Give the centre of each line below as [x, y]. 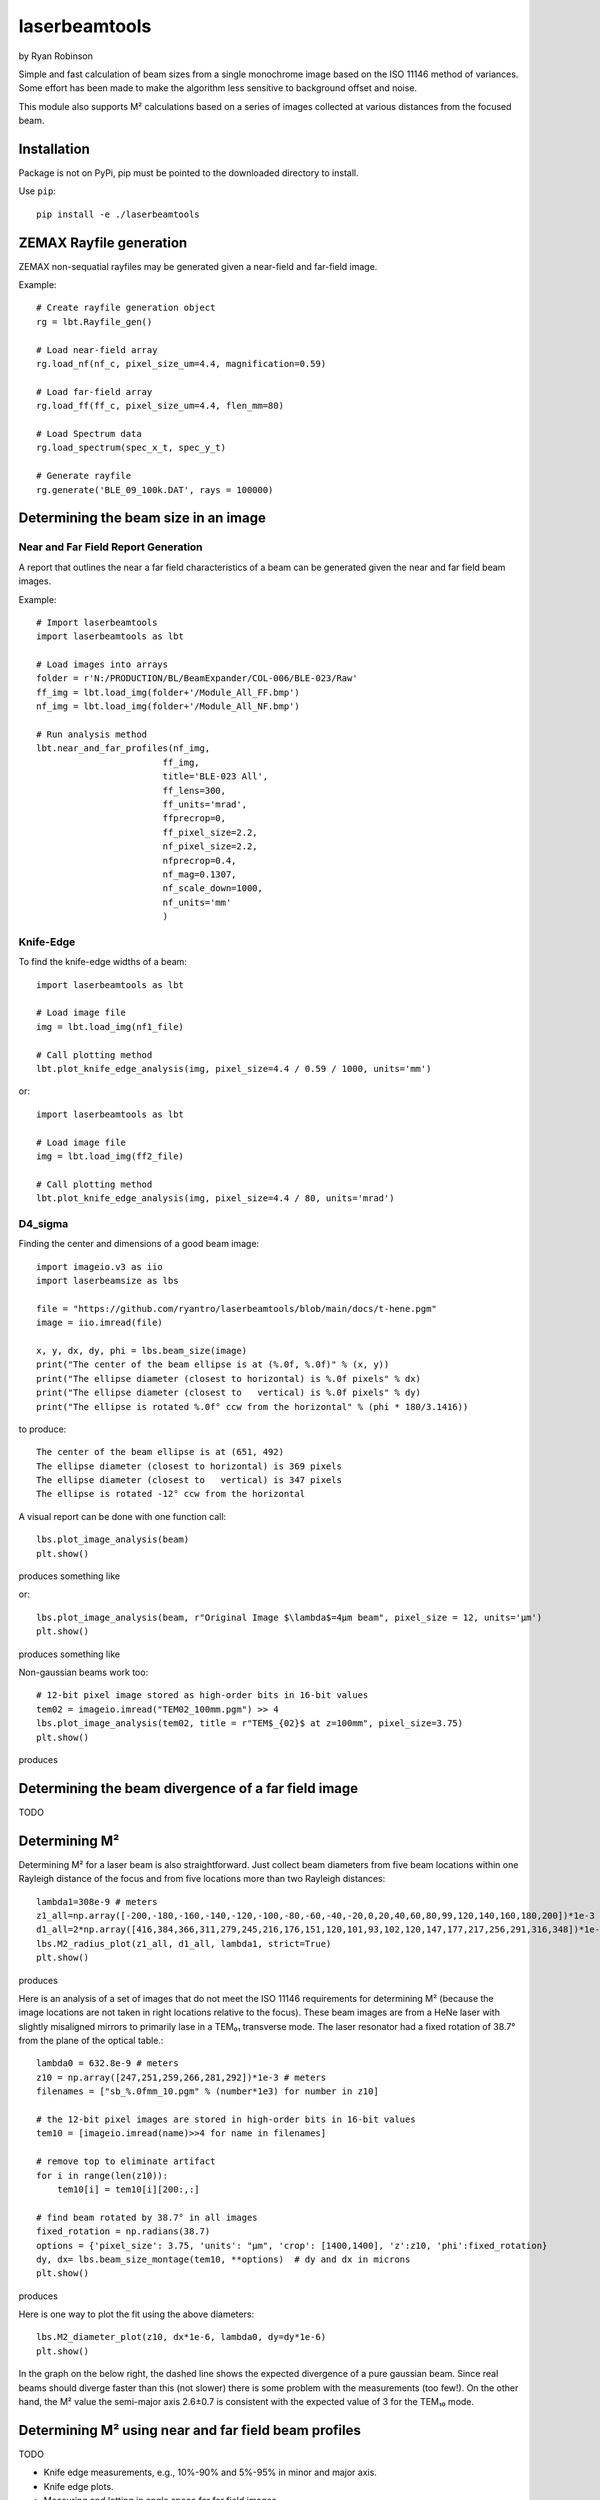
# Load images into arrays [102, 664]
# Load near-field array [97, 349]
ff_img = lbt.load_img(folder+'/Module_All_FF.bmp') [168, 692]
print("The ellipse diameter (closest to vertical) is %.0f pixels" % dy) [229, 1393]
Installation [54, 148]
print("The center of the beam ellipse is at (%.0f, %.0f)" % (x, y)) [213, 1364]
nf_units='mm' [197, 902]
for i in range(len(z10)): [102, 2175]
